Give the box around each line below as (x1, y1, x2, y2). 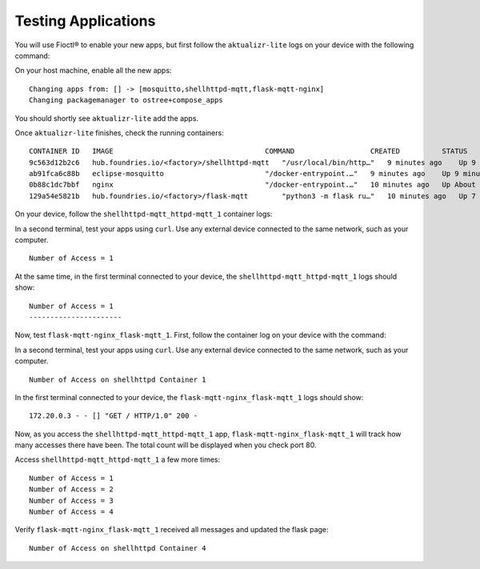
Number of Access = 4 (29, 507, 114, 516)
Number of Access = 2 (29, 485, 114, 494)
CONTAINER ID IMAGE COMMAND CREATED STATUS (29, 146, 468, 156)
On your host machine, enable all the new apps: (14, 66, 172, 75)
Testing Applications (14, 12, 156, 30)
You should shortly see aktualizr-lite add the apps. (14, 113, 199, 123)
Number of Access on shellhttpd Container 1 (29, 375, 207, 384)
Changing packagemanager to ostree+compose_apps (29, 96, 223, 105)
